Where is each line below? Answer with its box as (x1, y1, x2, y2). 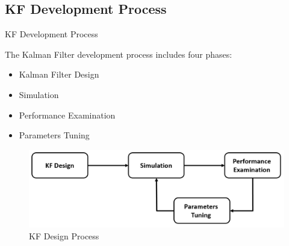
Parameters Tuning (19, 129, 90, 141)
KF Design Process (29, 229, 99, 242)
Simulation (19, 88, 59, 100)
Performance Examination (19, 108, 116, 121)
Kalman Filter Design (19, 68, 99, 81)
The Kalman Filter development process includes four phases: (5, 48, 232, 60)
